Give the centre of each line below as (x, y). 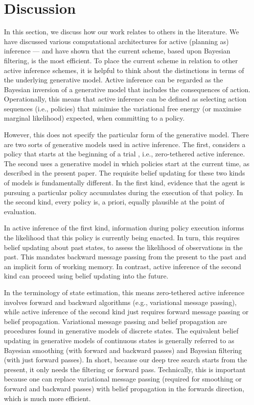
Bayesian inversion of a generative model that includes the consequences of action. (127, 89)
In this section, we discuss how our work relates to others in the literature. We (122, 32)
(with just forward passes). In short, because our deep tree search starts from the (126, 360)
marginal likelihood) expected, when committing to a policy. (94, 118)
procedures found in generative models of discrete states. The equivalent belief (121, 331)
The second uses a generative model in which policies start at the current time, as (127, 163)
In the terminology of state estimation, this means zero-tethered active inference (124, 292)
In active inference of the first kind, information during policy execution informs (124, 228)
